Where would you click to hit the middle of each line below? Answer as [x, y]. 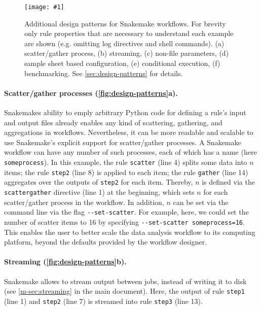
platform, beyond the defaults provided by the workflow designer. [106, 242]
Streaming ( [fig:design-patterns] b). [65, 262]
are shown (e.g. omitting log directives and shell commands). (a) [124, 43]
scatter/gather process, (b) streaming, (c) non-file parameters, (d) [127, 53]
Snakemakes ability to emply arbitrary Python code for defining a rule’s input [125, 112]
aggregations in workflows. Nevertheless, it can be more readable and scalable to [129, 132]
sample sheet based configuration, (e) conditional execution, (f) [122, 63]
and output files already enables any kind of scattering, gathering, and [113, 122]
